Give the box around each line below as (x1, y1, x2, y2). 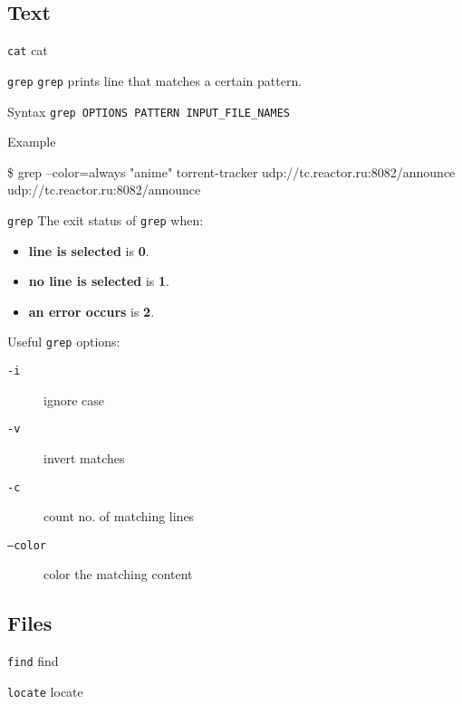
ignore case (43, 390, 104, 409)
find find (7, 652, 59, 671)
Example (7, 132, 56, 151)
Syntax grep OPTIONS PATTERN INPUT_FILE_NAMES (7, 101, 290, 120)
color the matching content (43, 565, 193, 584)
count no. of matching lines (43, 507, 195, 526)
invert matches (43, 448, 125, 467)
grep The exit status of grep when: (7, 210, 204, 229)
